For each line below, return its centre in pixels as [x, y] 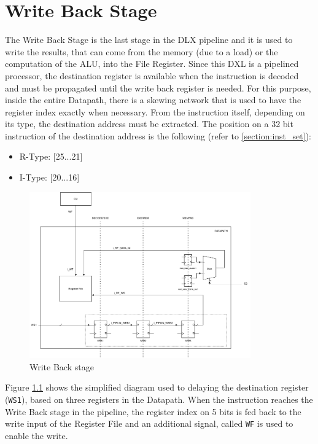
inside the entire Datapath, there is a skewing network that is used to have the [153, 100]
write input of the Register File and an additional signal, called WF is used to [149, 423]
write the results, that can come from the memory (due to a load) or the [142, 51]
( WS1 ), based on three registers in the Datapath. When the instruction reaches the [159, 399]
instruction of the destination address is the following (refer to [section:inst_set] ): [158, 135]
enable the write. [37, 435]
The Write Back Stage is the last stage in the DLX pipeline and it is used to [149, 40]
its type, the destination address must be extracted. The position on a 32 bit [149, 124]
